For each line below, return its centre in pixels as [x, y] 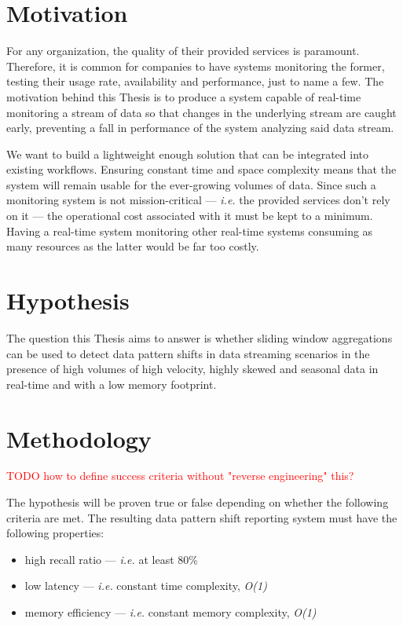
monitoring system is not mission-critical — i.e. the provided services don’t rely [198, 200]
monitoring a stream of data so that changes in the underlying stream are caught [201, 112]
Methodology [79, 438]
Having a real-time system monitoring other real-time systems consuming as [190, 231]
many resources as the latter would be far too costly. [133, 246]
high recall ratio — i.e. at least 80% [111, 559]
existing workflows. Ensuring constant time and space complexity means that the [201, 169]
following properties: [55, 533]
